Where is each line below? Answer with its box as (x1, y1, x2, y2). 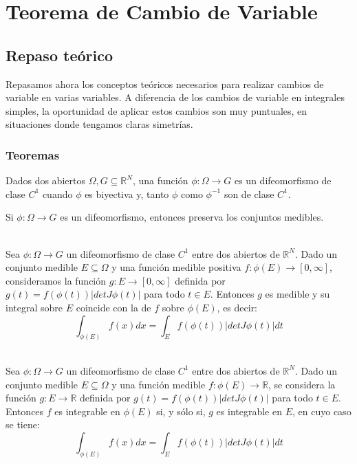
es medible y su (265, 287, 330, 301)
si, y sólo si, (156, 404, 206, 418)
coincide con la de (76, 300, 151, 314)
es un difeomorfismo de (234, 173, 332, 188)
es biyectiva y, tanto (85, 186, 169, 201)
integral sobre (6, 300, 63, 314)
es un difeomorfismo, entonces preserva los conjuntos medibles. (60, 210, 324, 224)
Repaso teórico (6, 44, 113, 65)
